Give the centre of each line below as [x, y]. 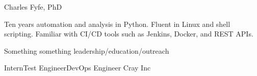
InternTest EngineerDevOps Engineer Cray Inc [78, 68]
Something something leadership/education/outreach [87, 50]
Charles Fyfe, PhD [33, 7]
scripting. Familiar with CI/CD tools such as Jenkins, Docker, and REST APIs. [129, 34]
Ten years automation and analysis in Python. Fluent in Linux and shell [117, 24]
